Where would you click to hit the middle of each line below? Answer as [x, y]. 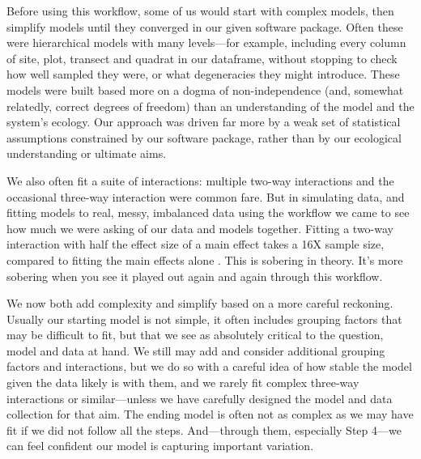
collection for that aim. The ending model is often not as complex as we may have [210, 414]
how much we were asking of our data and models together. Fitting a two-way [200, 228]
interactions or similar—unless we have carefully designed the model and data [200, 398]
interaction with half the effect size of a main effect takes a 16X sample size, [196, 244]
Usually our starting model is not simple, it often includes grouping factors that [204, 319]
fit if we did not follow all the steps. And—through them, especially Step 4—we [204, 429]
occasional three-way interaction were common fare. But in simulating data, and [206, 196]
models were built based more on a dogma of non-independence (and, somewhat [205, 89]
